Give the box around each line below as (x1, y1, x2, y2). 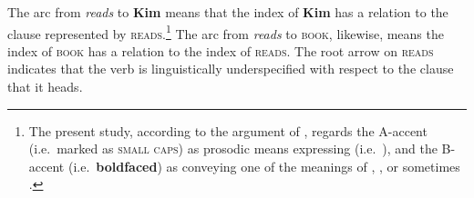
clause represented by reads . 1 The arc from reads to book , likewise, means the (7, 21, 444, 43)
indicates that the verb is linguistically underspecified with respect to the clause (7, 59, 454, 78)
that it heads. (7, 77, 83, 96)
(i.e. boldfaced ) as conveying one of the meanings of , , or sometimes (67, 156, 460, 175)
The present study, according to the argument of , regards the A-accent (28, 121, 428, 140)
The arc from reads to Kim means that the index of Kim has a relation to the (7, 3, 448, 21)
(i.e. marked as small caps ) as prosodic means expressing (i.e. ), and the (28, 139, 438, 158)
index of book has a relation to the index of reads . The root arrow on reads (7, 41, 434, 60)
